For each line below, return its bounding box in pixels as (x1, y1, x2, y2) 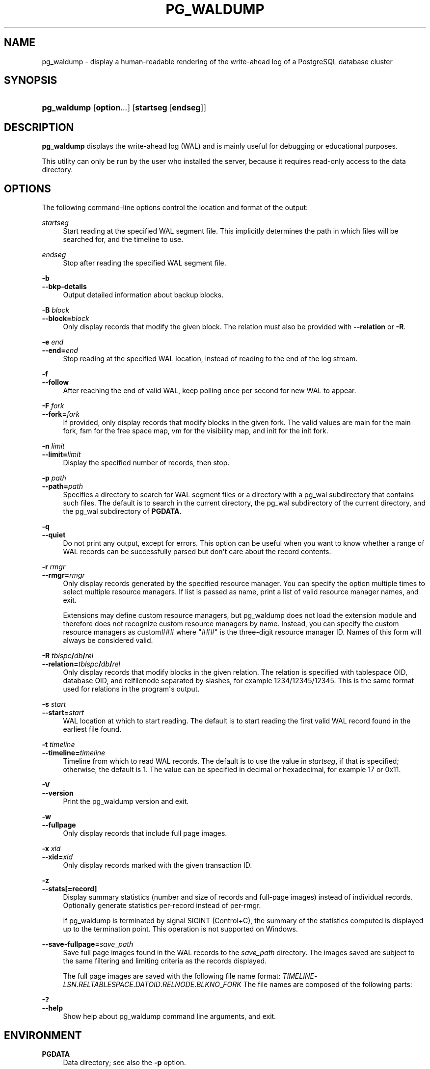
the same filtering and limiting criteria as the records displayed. (63, 957, 267, 965)
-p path (42, 474, 66, 482)
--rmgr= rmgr (42, 571, 85, 580)
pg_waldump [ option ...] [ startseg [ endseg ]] (42, 103, 207, 113)
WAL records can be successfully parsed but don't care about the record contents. (63, 547, 331, 556)
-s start (42, 700, 66, 709)
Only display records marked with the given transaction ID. (63, 861, 252, 870)
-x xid (42, 844, 61, 853)
